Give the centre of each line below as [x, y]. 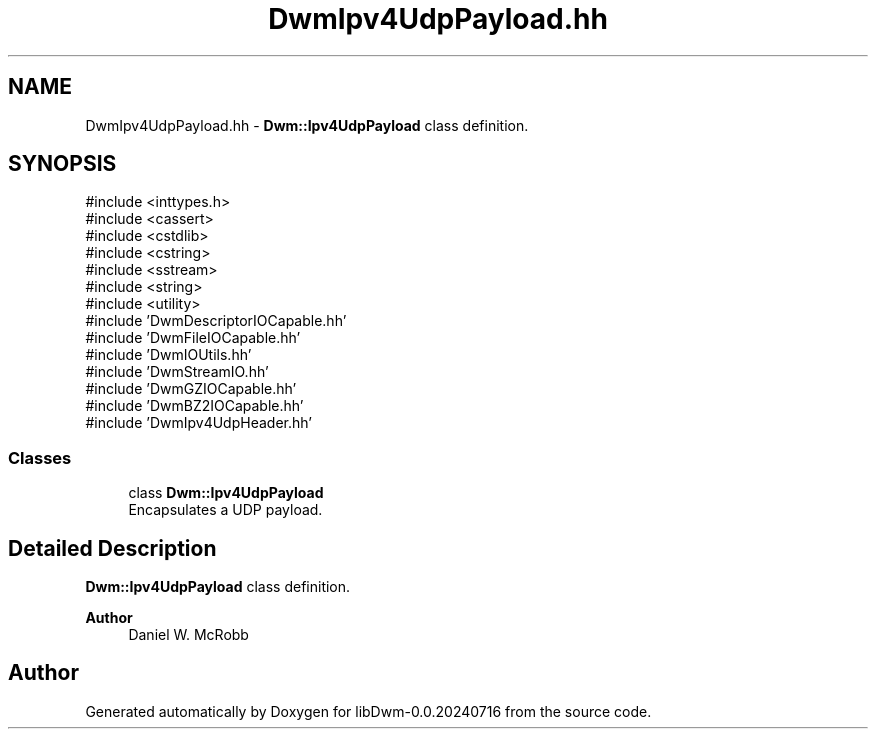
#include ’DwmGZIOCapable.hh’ [191, 389]
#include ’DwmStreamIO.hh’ [177, 372]
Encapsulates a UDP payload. [225, 510]
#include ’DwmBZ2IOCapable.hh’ [194, 406]
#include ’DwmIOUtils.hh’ [168, 355]
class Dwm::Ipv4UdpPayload [226, 493]
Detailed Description [112, 548]
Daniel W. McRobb [188, 635]
